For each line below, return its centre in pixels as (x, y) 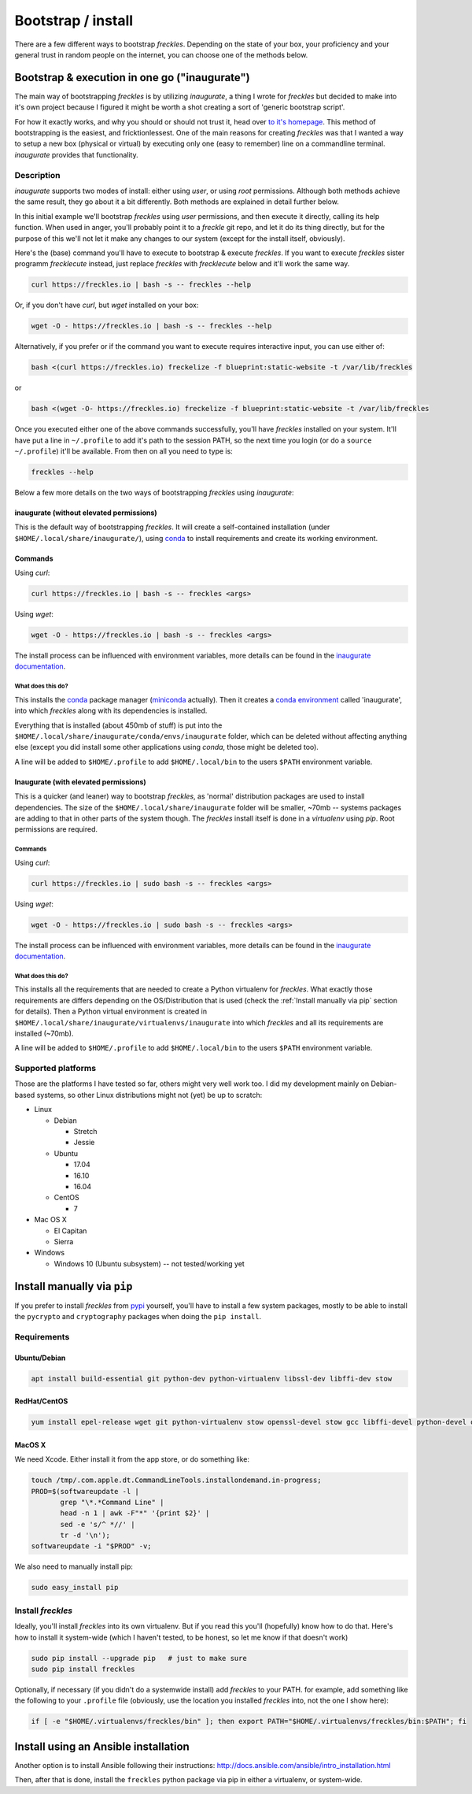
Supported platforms (55, 1069)
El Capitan (70, 1231)
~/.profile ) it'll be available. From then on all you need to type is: (124, 451)
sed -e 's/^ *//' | (98, 1524)
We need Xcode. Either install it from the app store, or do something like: (132, 1459)
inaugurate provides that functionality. (76, 154)
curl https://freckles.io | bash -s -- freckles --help (141, 285)
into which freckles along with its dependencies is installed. (111, 711)
